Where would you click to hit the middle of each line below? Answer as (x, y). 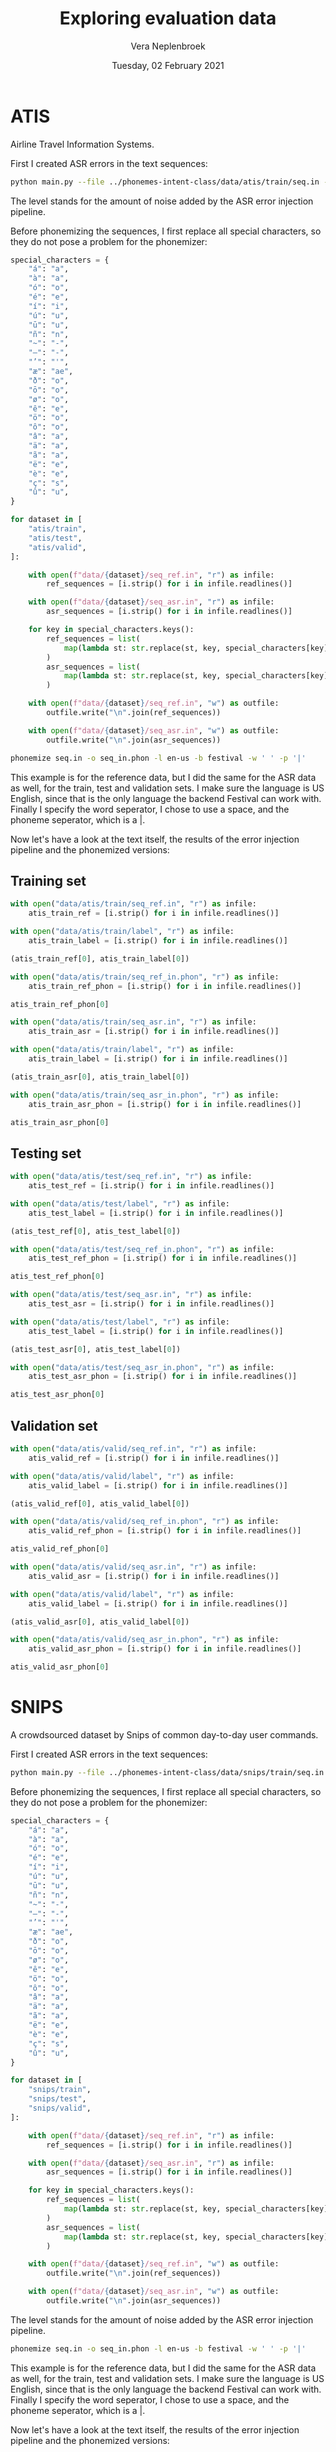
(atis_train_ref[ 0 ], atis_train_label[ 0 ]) (100, 958)
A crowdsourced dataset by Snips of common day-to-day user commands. (164, 1734)
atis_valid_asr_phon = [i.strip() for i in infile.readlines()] (165, 1649)
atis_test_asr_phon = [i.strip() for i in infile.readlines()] (163, 1377)
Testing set (46, 1153)
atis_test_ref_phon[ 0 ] (57, 1277)
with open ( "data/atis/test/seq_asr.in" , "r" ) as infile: (131, 1295)
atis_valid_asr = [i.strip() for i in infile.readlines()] (154, 1576)
